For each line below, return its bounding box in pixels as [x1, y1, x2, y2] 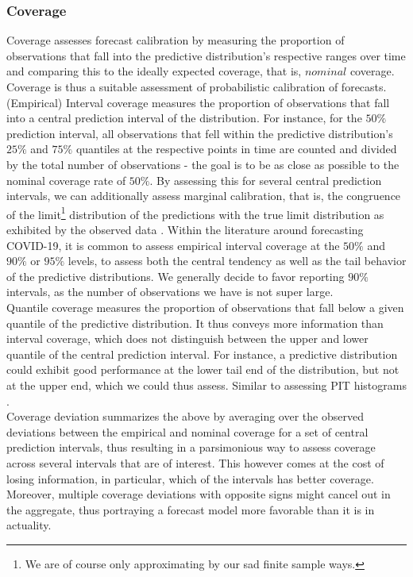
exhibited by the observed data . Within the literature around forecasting [6, 221, 364, 237]
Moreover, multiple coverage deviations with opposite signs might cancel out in [6, 486, 391, 502]
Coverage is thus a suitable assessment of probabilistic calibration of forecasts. [6, 79, 387, 94]
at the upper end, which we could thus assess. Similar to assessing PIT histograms [6, 376, 407, 393]
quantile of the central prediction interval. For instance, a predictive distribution [6, 345, 398, 362]
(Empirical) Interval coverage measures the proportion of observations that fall [6, 94, 390, 110]
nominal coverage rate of [6, 171, 126, 188]
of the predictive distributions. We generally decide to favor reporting [6, 267, 345, 284]
